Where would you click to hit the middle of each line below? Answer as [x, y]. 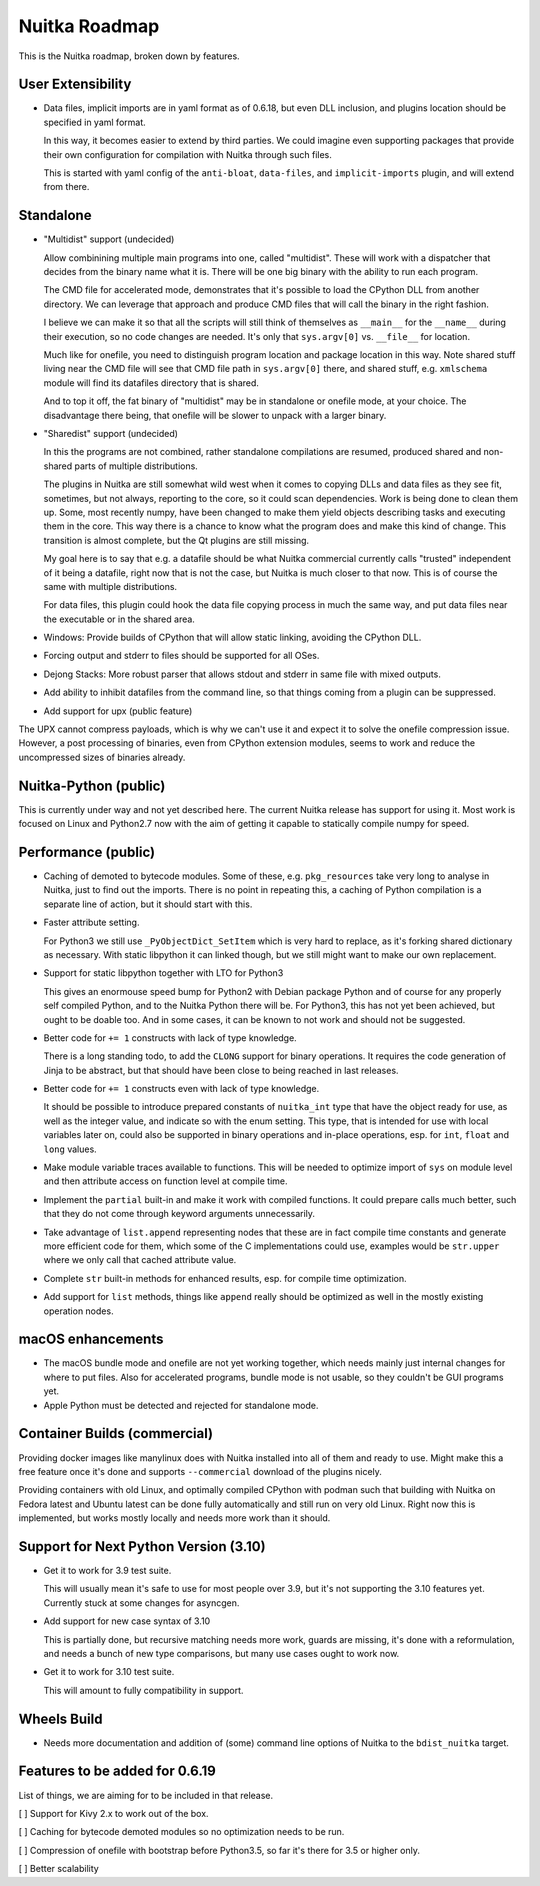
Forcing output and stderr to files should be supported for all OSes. [181, 656]
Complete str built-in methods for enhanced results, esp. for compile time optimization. [225, 1278]
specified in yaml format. [95, 122]
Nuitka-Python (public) [92, 785]
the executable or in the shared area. [119, 619]
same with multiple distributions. [110, 586]
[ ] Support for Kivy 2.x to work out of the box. [113, 1813]
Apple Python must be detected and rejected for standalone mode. [181, 1405]
